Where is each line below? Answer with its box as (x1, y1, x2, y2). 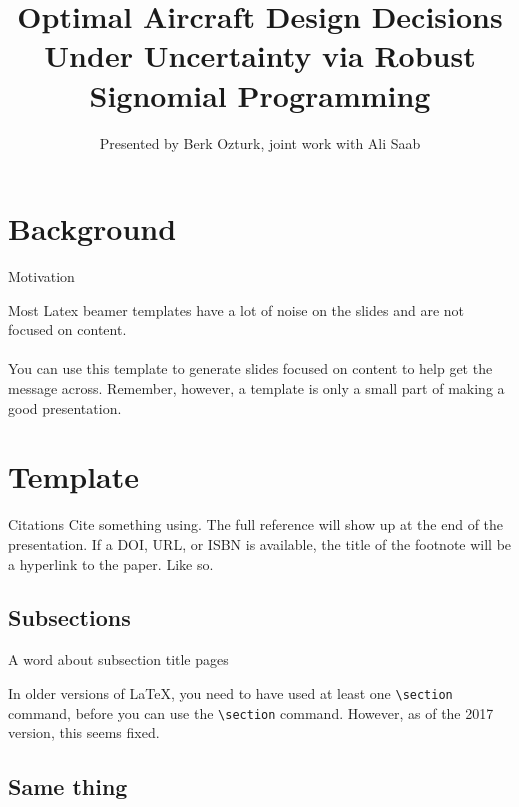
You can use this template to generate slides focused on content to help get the (8, 358, 493, 379)
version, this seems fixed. (8, 722, 160, 743)
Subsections (8, 602, 131, 633)
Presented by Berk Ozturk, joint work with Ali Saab (99, 132, 421, 153)
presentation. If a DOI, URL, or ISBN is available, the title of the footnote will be (8, 533, 512, 554)
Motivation (8, 266, 75, 287)
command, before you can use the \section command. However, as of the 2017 (8, 702, 494, 723)
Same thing (8, 771, 128, 802)
